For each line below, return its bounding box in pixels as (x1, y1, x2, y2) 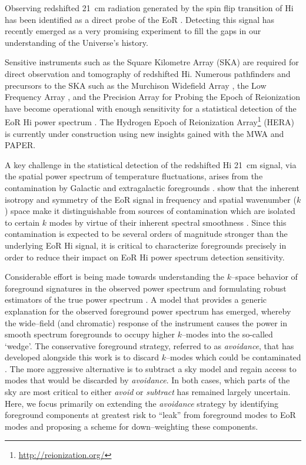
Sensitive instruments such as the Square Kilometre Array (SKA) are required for (5, 56, 299, 68)
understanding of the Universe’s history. (5, 36, 148, 48)
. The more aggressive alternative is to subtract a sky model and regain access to (5, 362, 297, 374)
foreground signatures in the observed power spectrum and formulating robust (5, 282, 287, 294)
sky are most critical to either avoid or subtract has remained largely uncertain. (5, 386, 291, 398)
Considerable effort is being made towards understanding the (5, 270, 225, 283)
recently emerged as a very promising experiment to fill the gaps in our (5, 25, 261, 37)
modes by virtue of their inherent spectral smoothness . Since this (49, 216, 287, 228)
